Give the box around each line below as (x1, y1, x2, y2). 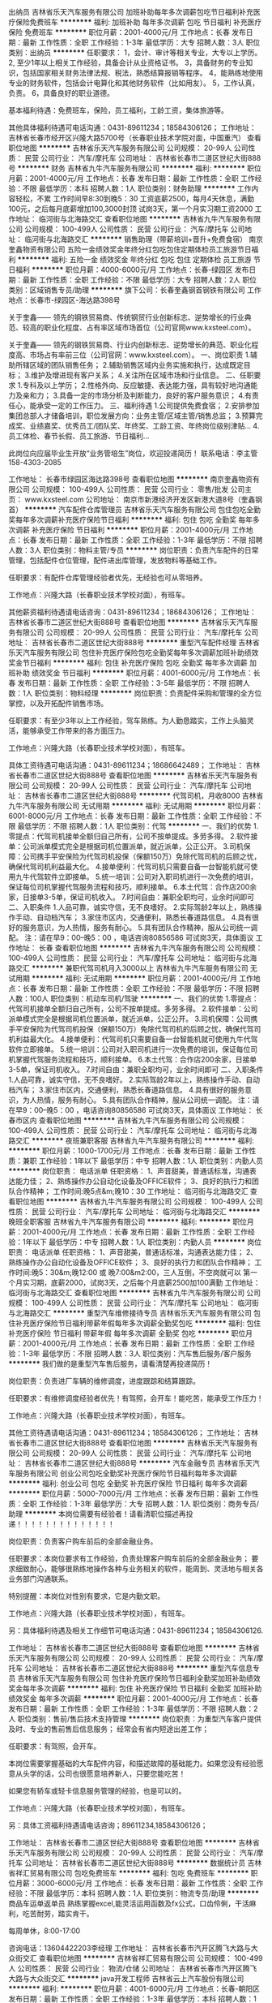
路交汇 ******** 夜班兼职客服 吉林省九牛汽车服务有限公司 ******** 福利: (8, 1135, 254, 1145)
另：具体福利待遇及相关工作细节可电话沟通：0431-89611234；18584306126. (8, 1626, 264, 1635)
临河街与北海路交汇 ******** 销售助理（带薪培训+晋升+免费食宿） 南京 (23, 235, 263, 243)
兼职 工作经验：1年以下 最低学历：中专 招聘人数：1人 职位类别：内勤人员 (22, 1156, 264, 1165)
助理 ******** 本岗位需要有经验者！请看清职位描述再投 (8, 1509, 193, 1518)
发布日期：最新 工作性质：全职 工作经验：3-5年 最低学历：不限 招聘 (17, 678, 244, 687)
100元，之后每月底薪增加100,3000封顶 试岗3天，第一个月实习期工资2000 (8, 204, 253, 213)
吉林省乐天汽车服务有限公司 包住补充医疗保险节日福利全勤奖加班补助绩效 (17, 1673, 261, 1682)
